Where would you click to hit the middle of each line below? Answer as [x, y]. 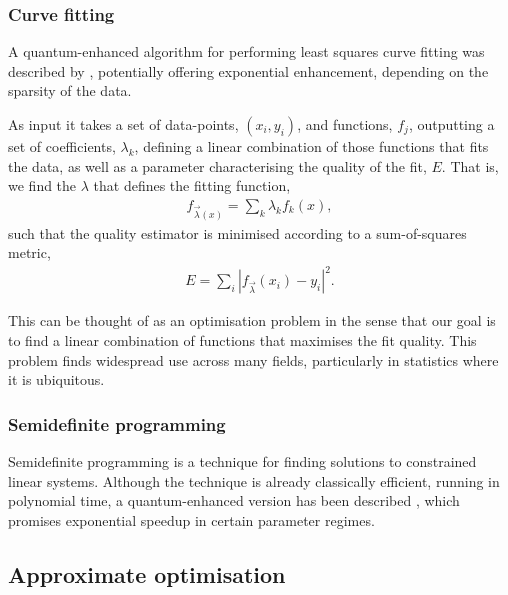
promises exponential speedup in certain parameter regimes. [191, 519]
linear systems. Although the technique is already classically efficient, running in [254, 480]
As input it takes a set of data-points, [123, 124]
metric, [29, 252]
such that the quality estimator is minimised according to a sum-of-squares [237, 232]
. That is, [470, 165]
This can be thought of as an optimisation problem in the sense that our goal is [252, 320]
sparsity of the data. [70, 90]
